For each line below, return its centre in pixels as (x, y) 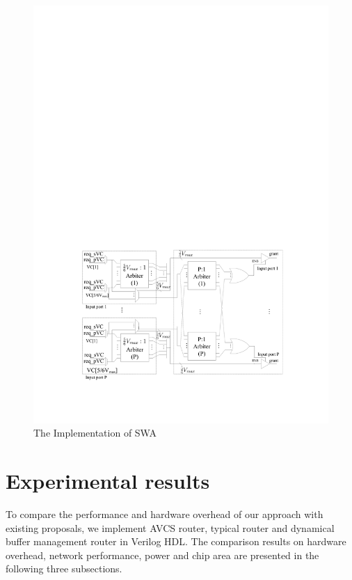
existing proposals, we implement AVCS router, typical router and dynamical (170, 527)
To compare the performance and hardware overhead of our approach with (165, 514)
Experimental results (108, 481)
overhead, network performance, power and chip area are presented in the (162, 555)
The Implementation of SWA (95, 433)
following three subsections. (64, 569)
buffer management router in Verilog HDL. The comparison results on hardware (176, 541)
